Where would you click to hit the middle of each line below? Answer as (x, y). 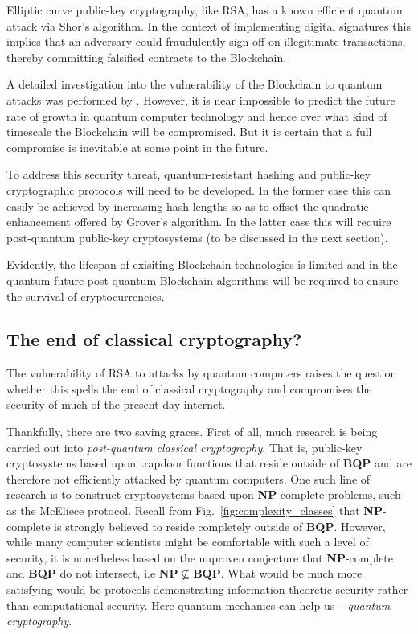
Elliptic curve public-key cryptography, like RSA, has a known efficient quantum (205, 10)
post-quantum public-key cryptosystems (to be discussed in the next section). (197, 237)
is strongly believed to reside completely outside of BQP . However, (220, 526)
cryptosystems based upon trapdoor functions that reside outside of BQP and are (209, 463)
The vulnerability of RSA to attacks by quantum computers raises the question (202, 373)
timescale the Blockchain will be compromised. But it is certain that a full (189, 132)
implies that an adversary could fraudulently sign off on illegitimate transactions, (206, 41)
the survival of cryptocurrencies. (86, 296)
